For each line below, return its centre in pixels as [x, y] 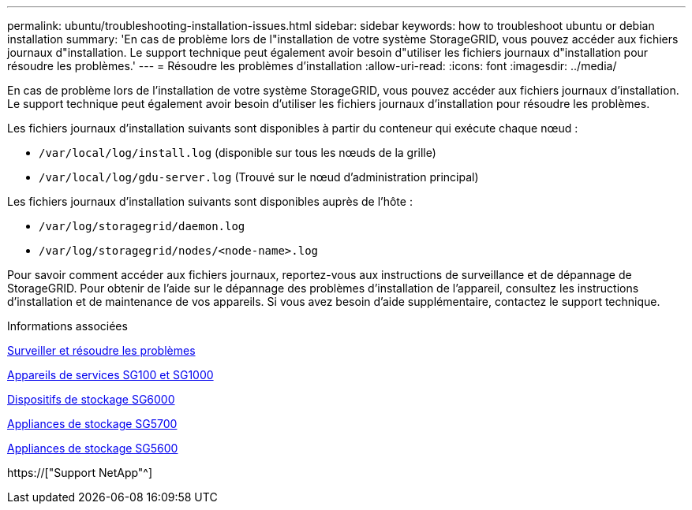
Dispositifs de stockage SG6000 [91, 399]
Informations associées [67, 326]
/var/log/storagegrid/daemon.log [142, 226]
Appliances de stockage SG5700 [92, 424]
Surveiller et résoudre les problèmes [101, 350]
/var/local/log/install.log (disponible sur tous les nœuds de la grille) [238, 153]
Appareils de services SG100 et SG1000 [110, 375]
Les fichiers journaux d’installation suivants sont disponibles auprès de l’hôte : [210, 201]
